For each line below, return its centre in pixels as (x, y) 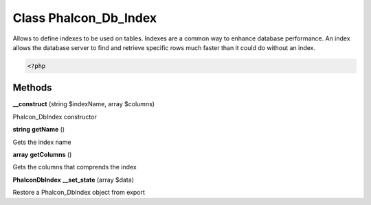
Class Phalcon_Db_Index (85, 18)
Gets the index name (42, 142)
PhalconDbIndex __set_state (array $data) (73, 180)
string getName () (39, 130)
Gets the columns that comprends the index (75, 167)
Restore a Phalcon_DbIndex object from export (79, 193)
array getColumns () (42, 154)
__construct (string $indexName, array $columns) (83, 104)
